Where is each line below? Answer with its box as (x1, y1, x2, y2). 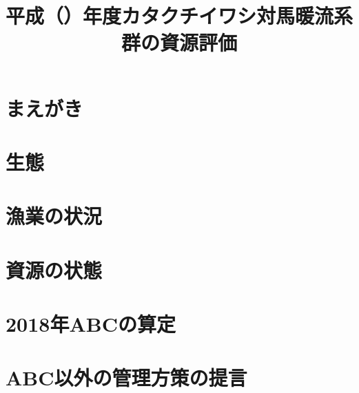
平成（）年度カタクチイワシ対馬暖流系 (6, 1, 353, 30)
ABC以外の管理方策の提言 (6, 363, 247, 392)
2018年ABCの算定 (6, 310, 176, 338)
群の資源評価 (121, 28, 237, 56)
